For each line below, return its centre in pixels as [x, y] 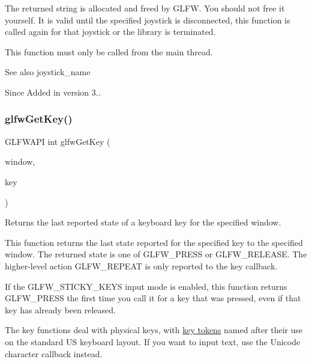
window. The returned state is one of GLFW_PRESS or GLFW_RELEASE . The [156, 254]
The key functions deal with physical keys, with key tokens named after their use [154, 330]
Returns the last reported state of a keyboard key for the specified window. [143, 222]
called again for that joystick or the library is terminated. [110, 32]
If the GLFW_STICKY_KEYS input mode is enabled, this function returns [146, 286]
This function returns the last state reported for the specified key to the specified [154, 242]
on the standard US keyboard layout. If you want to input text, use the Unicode [153, 341]
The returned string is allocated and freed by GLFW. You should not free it [145, 8]
